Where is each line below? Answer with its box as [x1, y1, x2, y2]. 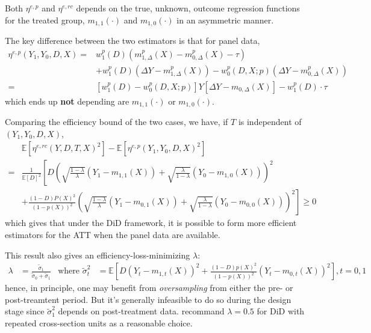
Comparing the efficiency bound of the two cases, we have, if [5, 115, 228, 128]
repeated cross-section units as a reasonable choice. [5, 317, 193, 329]
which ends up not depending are [5, 94, 129, 107]
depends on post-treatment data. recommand [58, 305, 225, 317]
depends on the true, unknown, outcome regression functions [76, 2, 300, 14]
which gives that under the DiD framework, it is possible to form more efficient [5, 216, 297, 229]
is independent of [238, 115, 302, 128]
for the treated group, [5, 13, 85, 26]
